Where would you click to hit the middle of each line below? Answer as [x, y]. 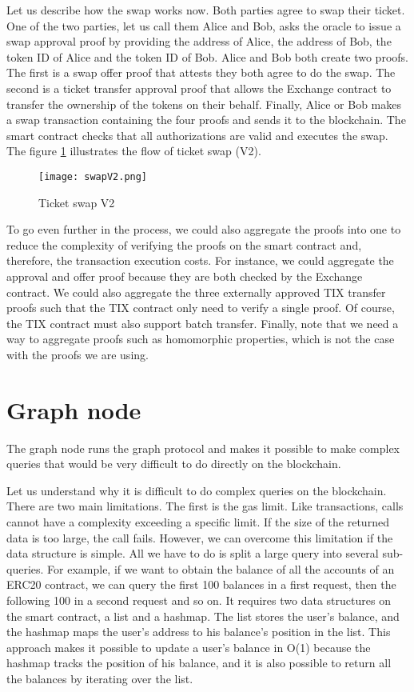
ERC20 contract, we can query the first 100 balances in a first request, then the [201, 584]
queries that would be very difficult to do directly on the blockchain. [174, 464]
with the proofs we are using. [78, 354]
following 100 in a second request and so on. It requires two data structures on [199, 600]
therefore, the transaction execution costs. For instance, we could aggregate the [200, 260]
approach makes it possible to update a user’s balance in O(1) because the [189, 647]
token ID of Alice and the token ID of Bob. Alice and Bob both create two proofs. [207, 56]
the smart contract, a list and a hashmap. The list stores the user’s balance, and [203, 616]
